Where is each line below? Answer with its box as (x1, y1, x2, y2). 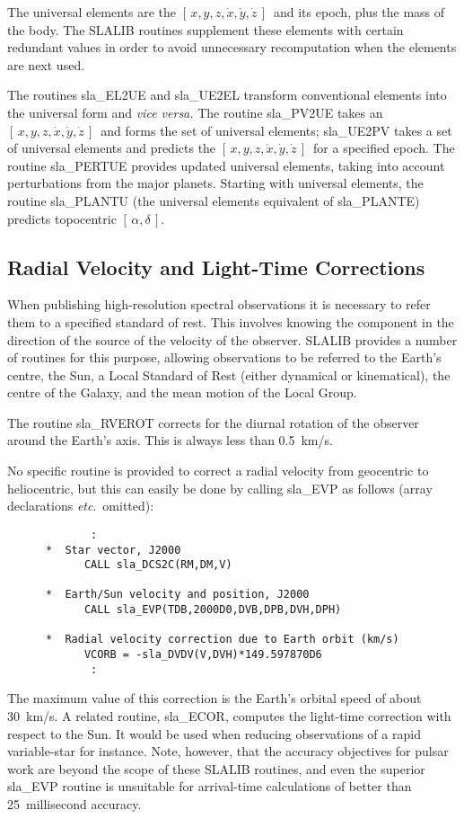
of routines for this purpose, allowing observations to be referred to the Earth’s (7, 348, 442, 367)
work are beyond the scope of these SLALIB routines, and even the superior (7, 759, 425, 778)
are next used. (7, 55, 85, 74)
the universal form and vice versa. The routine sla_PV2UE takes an (7, 102, 383, 121)
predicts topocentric (7, 209, 117, 227)
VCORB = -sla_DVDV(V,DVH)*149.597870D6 (83, 648, 322, 662)
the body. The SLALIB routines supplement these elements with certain (7, 20, 404, 39)
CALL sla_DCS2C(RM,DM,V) (83, 558, 232, 572)
